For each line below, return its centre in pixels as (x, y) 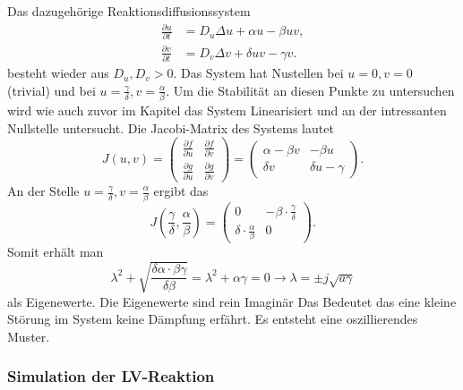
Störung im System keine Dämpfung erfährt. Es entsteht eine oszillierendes (213, 319)
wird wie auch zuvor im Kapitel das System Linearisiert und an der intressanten (227, 110)
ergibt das (181, 191)
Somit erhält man (56, 252)
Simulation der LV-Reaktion (111, 376)
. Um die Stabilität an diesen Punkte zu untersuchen (310, 90)
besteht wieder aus (58, 73)
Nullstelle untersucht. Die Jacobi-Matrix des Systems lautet (171, 127)
